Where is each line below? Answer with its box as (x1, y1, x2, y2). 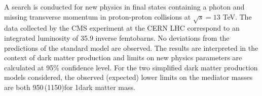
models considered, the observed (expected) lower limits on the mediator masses (4, 72, 253, 82)
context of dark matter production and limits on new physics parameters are (4, 52, 242, 63)
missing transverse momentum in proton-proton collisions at (4, 11, 191, 22)
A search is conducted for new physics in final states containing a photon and (4, 2, 245, 12)
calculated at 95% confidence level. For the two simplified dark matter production (4, 62, 258, 72)
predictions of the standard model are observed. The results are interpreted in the (4, 42, 258, 53)
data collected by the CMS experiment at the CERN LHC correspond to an (4, 23, 240, 33)
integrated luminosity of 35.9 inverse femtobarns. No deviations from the (4, 32, 230, 43)
